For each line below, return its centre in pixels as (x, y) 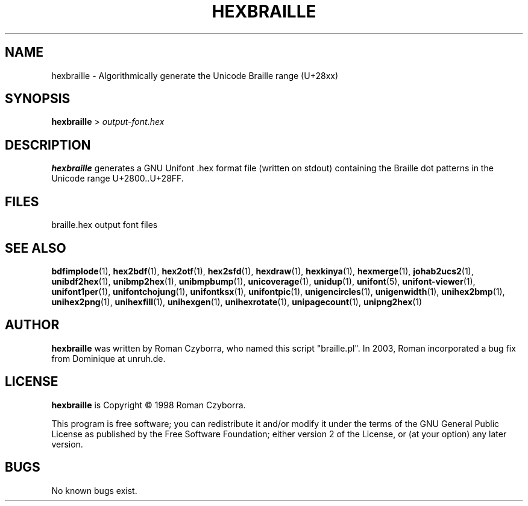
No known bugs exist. (94, 490)
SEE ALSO (36, 248)
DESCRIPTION (48, 145)
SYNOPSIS (38, 99)
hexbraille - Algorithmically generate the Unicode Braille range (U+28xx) (195, 75)
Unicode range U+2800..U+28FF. (118, 179)
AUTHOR (32, 325)
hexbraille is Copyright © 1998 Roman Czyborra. (149, 405)
